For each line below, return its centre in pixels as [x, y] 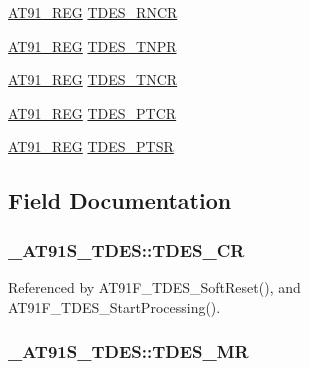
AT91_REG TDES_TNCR [93, 79]
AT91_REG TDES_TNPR [92, 45]
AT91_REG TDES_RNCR [93, 12]
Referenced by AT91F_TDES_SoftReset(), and [154, 286]
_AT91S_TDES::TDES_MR [128, 351]
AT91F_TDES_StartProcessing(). [114, 306]
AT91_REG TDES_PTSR [91, 146]
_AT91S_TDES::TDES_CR [126, 249]
